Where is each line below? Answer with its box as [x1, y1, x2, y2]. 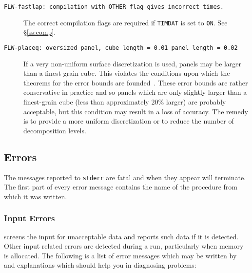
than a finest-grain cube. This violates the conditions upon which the [23, 68, 230, 78]
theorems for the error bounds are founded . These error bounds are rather [23, 77, 248, 87]
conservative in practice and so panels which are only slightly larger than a [23, 87, 247, 97]
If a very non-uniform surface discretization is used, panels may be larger [23, 58, 242, 68]
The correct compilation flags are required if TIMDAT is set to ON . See [23, 17, 228, 27]
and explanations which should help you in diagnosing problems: [4, 260, 196, 270]
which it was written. [4, 191, 67, 201]
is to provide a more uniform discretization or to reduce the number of [23, 116, 234, 126]
